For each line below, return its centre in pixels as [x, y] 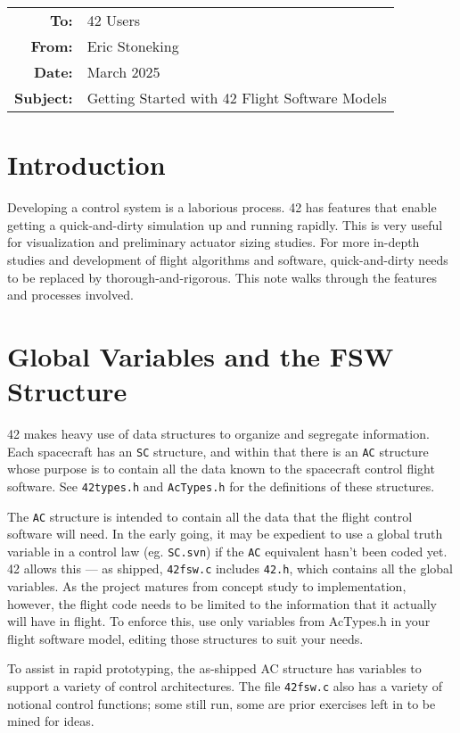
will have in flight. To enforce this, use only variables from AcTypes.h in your [219, 621]
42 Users [113, 20]
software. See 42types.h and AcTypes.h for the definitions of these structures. [221, 486]
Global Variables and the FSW [201, 355]
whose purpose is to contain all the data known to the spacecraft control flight [221, 469]
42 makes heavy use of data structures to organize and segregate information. [218, 433]
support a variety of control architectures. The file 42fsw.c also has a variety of [225, 686]
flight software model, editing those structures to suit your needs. [185, 638]
